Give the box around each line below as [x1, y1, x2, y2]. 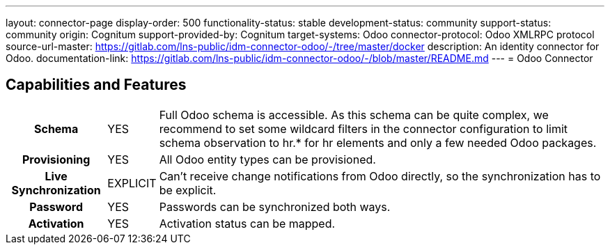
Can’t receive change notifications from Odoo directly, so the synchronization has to [159, 169, 601, 183]
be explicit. [159, 182, 217, 197]
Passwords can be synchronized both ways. [159, 199, 391, 214]
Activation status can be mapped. [159, 216, 336, 231]
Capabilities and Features [6, 76, 187, 94]
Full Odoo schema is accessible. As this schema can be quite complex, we [159, 107, 549, 122]
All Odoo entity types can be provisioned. [159, 152, 376, 166]
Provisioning [22, 152, 91, 166]
